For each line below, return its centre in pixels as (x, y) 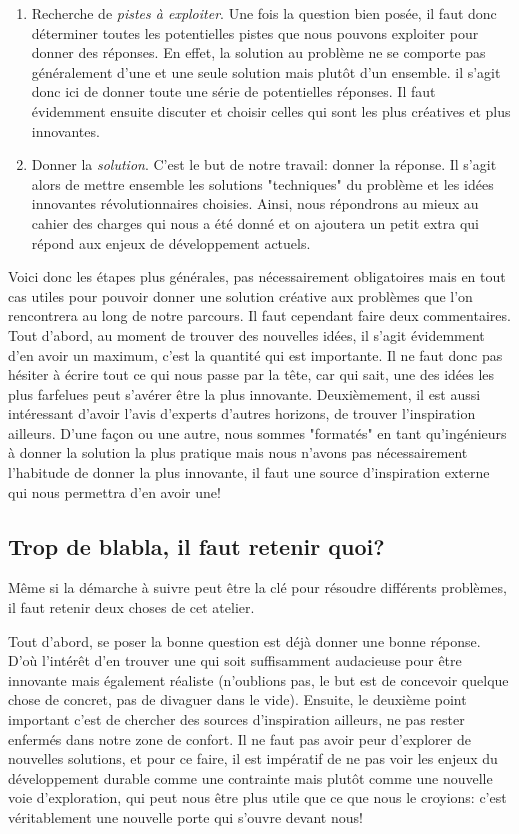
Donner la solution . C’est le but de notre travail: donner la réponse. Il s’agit (264, 164)
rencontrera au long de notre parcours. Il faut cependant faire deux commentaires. (259, 315)
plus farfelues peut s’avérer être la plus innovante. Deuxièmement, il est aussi (244, 393)
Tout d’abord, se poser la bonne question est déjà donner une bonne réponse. (244, 640)
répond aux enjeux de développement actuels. (171, 242)
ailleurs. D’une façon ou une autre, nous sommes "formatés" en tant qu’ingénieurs (257, 432)
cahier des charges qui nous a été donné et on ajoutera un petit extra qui (255, 222)
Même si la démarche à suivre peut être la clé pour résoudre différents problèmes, (257, 587)
